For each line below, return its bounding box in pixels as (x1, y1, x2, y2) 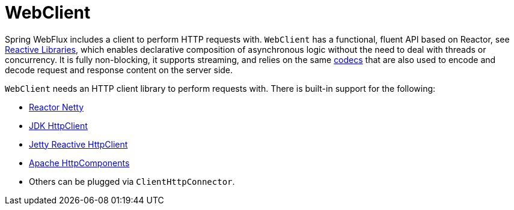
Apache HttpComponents (29, 157, 130, 168)
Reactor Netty (29, 101, 84, 112)
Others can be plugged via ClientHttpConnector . (29, 176, 235, 187)
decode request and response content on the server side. (5, 64, 233, 75)
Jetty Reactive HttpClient (29, 139, 128, 149)
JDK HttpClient (29, 120, 88, 131)
